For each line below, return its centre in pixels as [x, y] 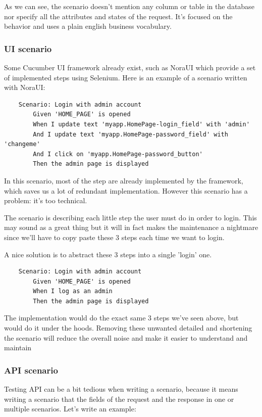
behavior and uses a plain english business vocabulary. [88, 26]
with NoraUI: [25, 87]
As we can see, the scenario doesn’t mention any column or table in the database [129, 6]
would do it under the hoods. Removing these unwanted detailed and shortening [128, 328]
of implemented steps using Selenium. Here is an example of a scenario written [126, 77]
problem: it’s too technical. [46, 200]
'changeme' [22, 144]
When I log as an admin [73, 291]
